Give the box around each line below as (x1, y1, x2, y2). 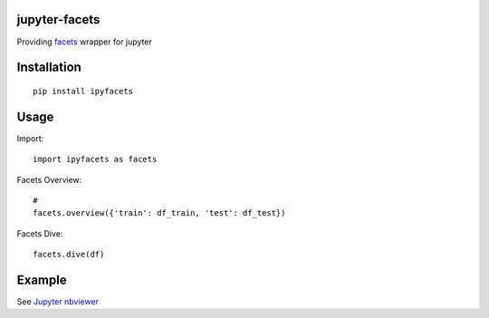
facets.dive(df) (33, 249, 105, 260)
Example (16, 272, 67, 287)
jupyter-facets (16, 12, 101, 27)
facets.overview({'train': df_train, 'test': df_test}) (33, 208, 286, 218)
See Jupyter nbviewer (16, 296, 100, 307)
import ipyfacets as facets (33, 154, 158, 165)
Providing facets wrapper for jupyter (16, 36, 153, 47)
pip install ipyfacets (33, 86, 134, 96)
